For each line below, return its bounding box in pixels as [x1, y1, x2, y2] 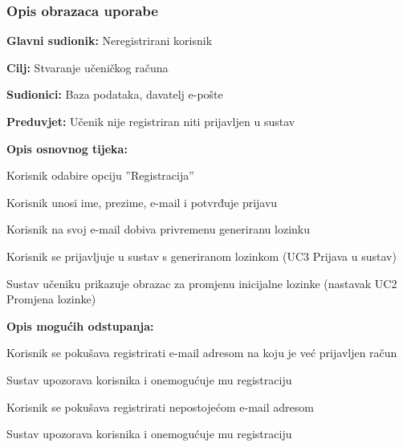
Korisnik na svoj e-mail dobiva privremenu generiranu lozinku [6, 221, 310, 238]
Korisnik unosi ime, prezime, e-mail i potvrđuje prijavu [6, 193, 278, 210]
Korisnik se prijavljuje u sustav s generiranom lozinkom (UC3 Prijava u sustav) [6, 247, 397, 264]
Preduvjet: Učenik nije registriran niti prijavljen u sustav [6, 113, 295, 129]
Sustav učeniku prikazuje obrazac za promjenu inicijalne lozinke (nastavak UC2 [6, 274, 397, 291]
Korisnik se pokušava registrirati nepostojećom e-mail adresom [6, 398, 314, 415]
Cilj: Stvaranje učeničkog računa [6, 59, 169, 75]
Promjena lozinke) [6, 291, 96, 307]
